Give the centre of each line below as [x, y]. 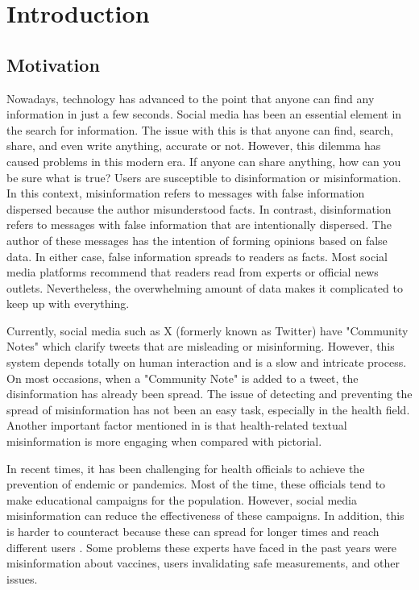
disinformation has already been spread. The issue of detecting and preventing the [209, 394]
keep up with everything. [68, 303]
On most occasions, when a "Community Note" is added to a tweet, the [183, 378]
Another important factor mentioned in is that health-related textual [177, 425]
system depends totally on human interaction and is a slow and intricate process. [207, 362]
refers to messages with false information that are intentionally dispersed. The [199, 224]
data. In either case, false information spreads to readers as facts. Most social [197, 256]
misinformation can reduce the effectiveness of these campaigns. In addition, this [205, 515]
